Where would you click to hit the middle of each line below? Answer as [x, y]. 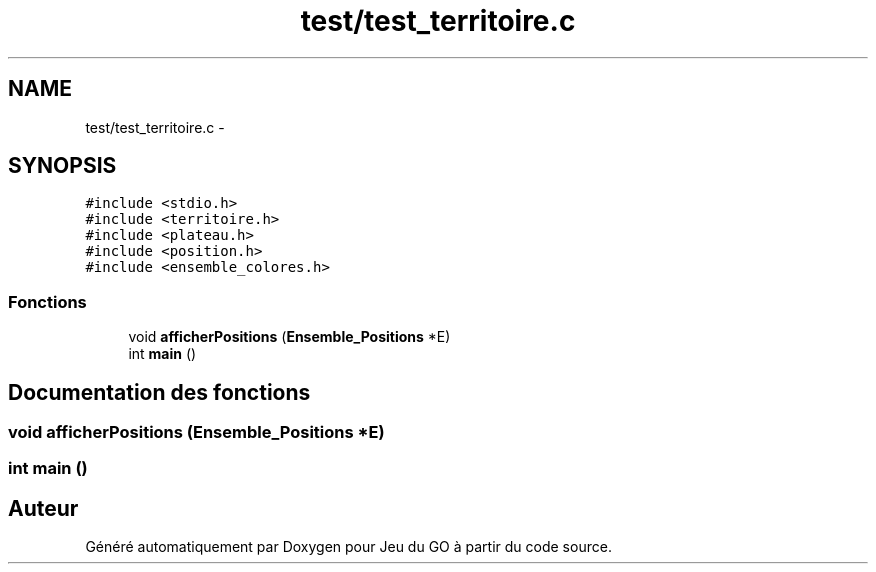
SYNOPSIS [62, 166]
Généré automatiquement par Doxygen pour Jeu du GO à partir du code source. [348, 547]
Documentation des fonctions [159, 392]
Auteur [43, 508]
